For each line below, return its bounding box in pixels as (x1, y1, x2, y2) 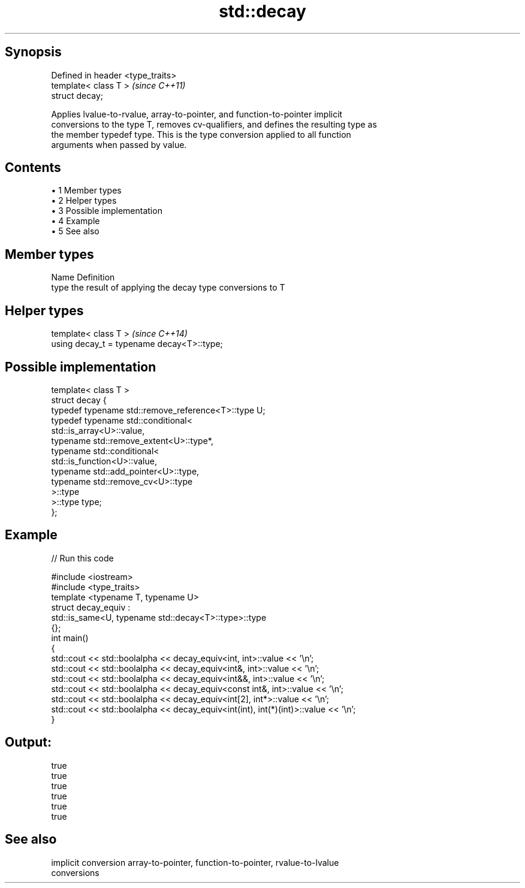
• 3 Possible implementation (51, 206, 162, 216)
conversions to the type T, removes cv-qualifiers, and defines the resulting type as (51, 119, 377, 129)
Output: (5, 735, 52, 750)
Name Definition (51, 272, 115, 283)
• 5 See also (51, 226, 99, 237)
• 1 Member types (51, 185, 122, 196)
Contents (5, 160, 61, 176)
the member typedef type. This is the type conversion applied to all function (51, 129, 351, 140)
